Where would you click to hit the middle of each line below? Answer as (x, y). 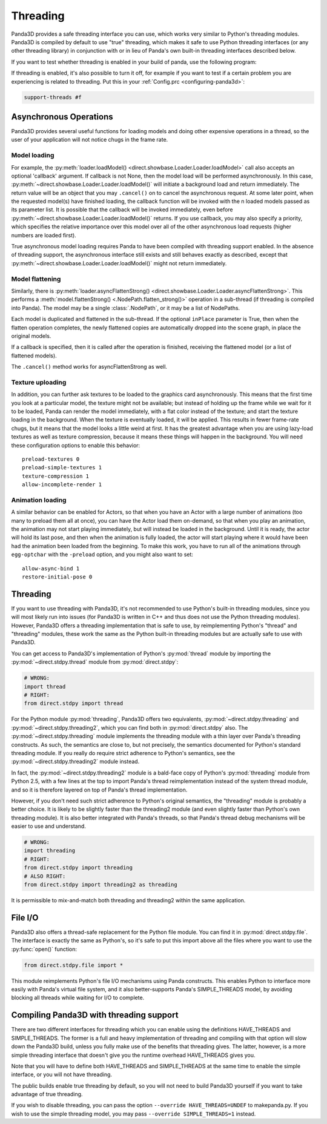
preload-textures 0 (51, 459)
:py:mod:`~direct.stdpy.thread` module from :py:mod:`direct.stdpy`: (95, 662)
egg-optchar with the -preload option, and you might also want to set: (102, 555)
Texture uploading (39, 382)
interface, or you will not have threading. (61, 1074)
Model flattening (36, 279)
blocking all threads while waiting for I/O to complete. (78, 998)
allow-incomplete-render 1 (62, 485)
